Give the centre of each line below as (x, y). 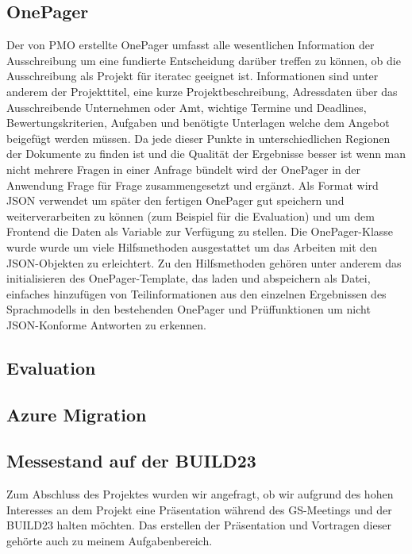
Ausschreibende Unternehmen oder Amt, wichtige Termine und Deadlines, (187, 107)
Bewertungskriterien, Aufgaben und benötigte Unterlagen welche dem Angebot (198, 123)
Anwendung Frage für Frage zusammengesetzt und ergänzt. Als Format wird (193, 185)
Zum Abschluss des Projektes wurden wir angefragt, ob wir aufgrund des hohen (200, 494)
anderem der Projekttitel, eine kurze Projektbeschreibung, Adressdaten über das (202, 91)
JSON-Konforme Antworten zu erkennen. (106, 324)
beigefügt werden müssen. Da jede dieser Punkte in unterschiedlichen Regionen (198, 138)
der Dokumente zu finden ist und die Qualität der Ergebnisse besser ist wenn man (206, 154)
